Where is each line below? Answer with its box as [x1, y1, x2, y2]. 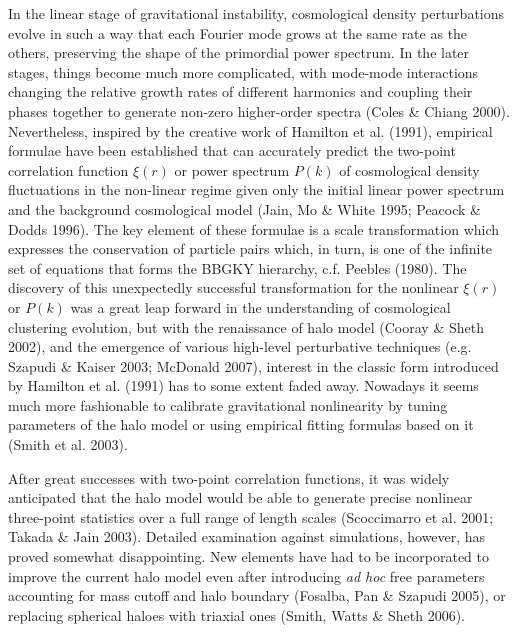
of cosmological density [339, 159, 480, 180]
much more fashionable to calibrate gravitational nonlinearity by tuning [8, 394, 448, 415]
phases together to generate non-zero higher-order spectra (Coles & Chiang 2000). [8, 100, 510, 121]
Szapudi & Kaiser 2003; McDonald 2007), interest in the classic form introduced [8, 355, 499, 376]
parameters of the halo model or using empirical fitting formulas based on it [8, 414, 474, 435]
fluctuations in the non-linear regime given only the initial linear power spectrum [8, 179, 505, 200]
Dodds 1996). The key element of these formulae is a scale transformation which [8, 218, 500, 239]
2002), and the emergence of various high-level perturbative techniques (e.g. [8, 336, 472, 357]
